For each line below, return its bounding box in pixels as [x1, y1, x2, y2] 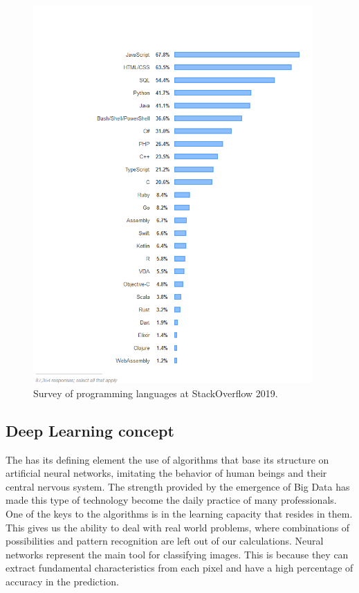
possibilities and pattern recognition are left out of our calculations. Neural [6, 533, 324, 548]
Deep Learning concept [6, 419, 174, 441]
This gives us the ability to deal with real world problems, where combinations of [6, 520, 350, 534]
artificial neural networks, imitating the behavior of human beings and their [6, 466, 327, 480]
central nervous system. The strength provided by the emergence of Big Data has [6, 479, 350, 493]
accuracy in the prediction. [6, 574, 119, 589]
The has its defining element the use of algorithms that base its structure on [6, 452, 329, 466]
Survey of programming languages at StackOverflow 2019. [33, 385, 278, 400]
